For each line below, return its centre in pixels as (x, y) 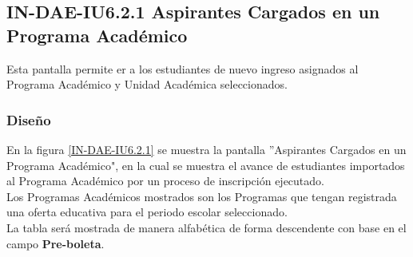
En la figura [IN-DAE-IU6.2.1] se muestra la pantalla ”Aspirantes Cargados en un (206, 149)
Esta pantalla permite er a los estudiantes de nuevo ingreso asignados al (183, 68)
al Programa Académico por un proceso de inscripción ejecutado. (165, 181)
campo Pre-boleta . (56, 243)
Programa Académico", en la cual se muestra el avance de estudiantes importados (206, 165)
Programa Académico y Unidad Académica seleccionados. (147, 84)
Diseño (29, 119)
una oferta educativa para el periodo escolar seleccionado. (147, 212)
